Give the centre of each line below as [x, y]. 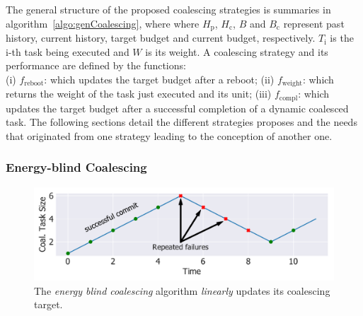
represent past [314, 23]
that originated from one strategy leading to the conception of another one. [169, 135]
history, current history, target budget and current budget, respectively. [161, 38]
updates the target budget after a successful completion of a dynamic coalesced [177, 108]
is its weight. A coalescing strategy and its [237, 51]
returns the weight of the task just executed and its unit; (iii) [139, 94]
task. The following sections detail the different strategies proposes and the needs [181, 122]
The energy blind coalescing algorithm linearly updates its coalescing [182, 290]
